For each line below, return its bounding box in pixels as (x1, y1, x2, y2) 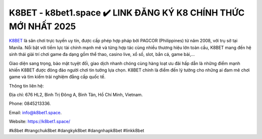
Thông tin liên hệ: (9, 83, 44, 88)
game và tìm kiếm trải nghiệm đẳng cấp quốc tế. (9, 74, 106, 80)
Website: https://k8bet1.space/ (9, 119, 70, 124)
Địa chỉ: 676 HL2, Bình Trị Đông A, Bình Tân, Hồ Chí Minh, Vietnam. (9, 92, 143, 98)
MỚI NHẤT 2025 (9, 21, 76, 32)
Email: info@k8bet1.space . (9, 109, 62, 115)
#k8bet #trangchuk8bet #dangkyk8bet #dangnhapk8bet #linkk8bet (9, 127, 145, 133)
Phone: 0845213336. (9, 101, 51, 106)
